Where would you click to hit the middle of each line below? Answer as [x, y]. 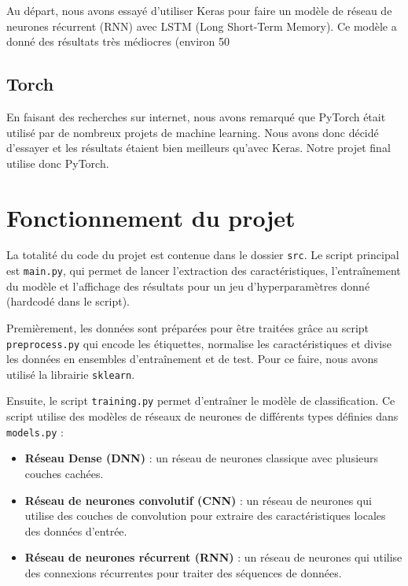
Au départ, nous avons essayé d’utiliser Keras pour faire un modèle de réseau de [199, 10]
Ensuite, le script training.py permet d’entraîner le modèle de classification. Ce [201, 401]
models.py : [35, 431]
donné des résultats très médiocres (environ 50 [118, 41]
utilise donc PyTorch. [58, 163]
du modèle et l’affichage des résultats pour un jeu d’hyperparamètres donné [188, 286]
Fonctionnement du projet [151, 217]
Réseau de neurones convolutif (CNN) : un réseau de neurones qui [198, 500]
